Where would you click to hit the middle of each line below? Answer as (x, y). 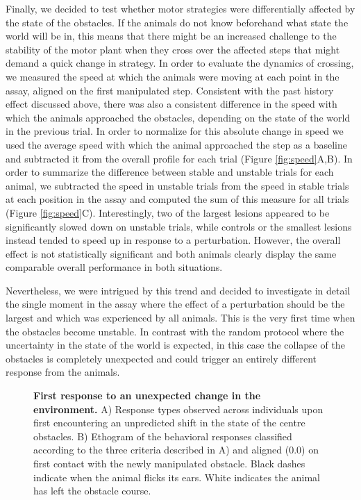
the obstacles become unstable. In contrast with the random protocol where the (175, 331)
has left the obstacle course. (92, 491)
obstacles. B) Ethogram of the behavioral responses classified (163, 436)
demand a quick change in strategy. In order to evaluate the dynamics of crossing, (180, 63)
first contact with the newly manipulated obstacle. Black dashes (169, 463)
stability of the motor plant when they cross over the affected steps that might (173, 49)
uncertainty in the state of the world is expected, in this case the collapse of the (175, 345)
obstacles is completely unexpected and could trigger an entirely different (161, 358)
